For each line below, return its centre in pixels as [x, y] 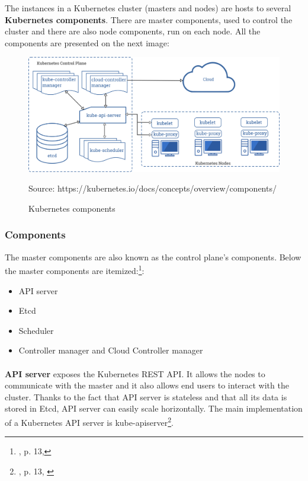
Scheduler [36, 330]
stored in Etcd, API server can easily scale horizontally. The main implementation [154, 408]
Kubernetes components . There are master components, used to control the [149, 19]
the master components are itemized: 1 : [75, 270]
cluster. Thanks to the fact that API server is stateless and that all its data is [146, 396]
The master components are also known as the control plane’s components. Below [153, 257]
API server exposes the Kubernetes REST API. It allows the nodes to [135, 373]
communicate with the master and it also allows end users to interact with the [147, 385]
